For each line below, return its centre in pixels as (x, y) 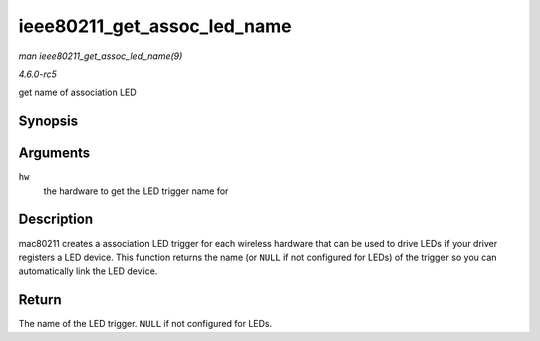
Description (56, 219)
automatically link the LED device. (88, 271)
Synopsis (48, 121)
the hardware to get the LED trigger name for (136, 191)
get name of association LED (77, 92)
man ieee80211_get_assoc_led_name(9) (100, 56)
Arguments (54, 153)
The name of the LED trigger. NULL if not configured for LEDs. (145, 324)
